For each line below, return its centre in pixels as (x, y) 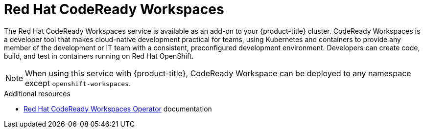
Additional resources (37, 93)
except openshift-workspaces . (78, 83)
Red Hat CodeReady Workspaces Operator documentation (118, 109)
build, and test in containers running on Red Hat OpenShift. (99, 56)
